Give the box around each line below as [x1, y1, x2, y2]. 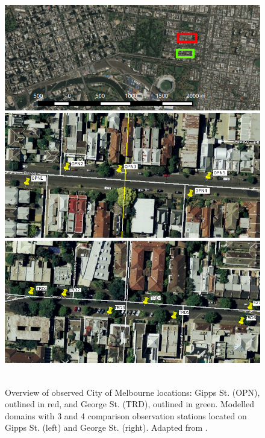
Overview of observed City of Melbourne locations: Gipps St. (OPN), [5, 386, 260, 398]
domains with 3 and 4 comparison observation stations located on [5, 409, 247, 422]
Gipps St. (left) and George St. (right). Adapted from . [5, 421, 208, 434]
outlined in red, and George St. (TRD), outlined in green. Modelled [5, 398, 255, 410]
